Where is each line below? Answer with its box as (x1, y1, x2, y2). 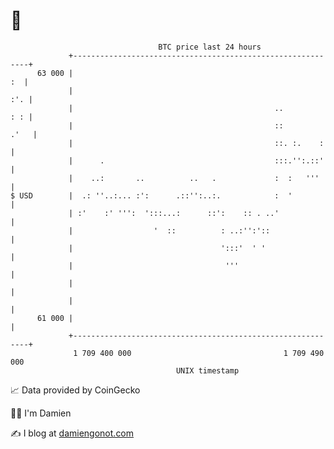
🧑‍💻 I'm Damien (10, 407, 72, 419)
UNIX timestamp (175, 365, 240, 376)
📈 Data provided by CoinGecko (10, 384, 141, 396)
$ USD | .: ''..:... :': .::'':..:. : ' (10, 190, 293, 201)
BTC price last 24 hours (158, 42, 262, 52)
